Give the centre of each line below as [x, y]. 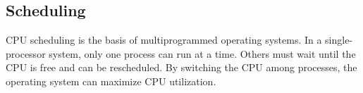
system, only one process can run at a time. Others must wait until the [202, 53]
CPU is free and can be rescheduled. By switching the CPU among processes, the [181, 67]
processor [26, 53]
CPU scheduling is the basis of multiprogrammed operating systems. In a [164, 40]
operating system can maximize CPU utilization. [111, 81]
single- [339, 40]
